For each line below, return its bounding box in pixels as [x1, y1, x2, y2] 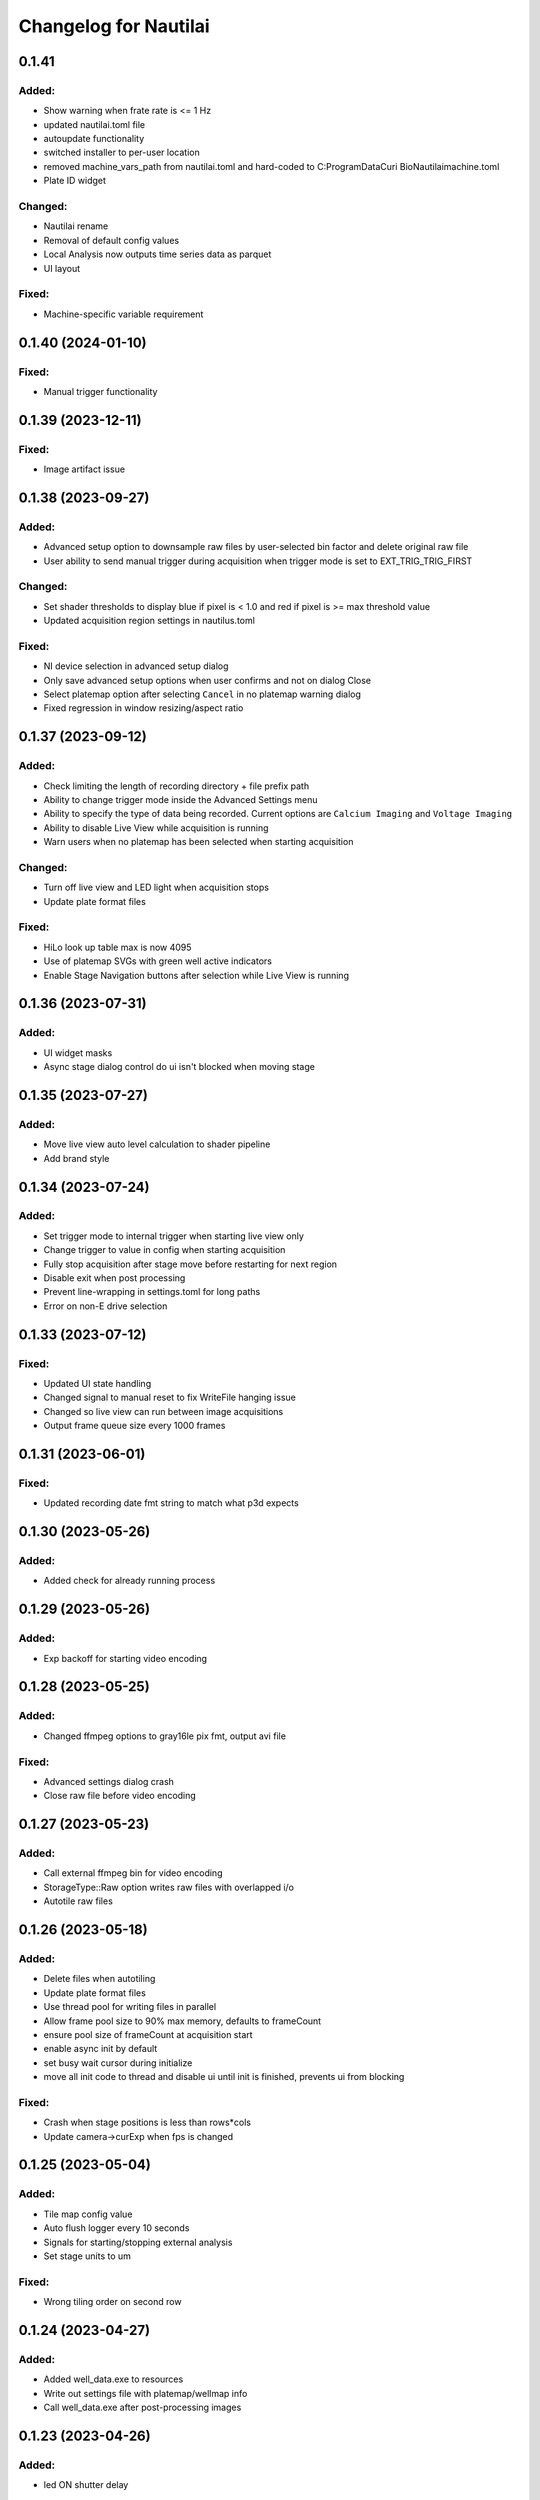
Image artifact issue [43, 463, 125, 475]
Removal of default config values [43, 234, 180, 246]
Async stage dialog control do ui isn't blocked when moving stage [43, 1061, 315, 1073]
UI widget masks [43, 1046, 113, 1059]
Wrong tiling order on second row [43, 2296, 182, 2308]
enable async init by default [43, 2043, 158, 2055]
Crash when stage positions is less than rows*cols [43, 2116, 252, 2129]
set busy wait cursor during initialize [43, 2056, 193, 2069]
